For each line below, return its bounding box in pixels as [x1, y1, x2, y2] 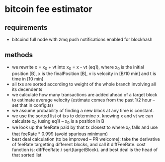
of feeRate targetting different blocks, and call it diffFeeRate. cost [11, 142, 146, 148]
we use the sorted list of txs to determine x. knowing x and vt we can [11, 113, 154, 119]
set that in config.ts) [11, 102, 53, 108]
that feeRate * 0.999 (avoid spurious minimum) [11, 131, 108, 137]
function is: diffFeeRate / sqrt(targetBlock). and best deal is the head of [11, 147, 158, 153]
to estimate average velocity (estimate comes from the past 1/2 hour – [11, 97, 155, 103]
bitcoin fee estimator [4, 3, 92, 15]
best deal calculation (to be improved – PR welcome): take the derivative [11, 136, 160, 142]
